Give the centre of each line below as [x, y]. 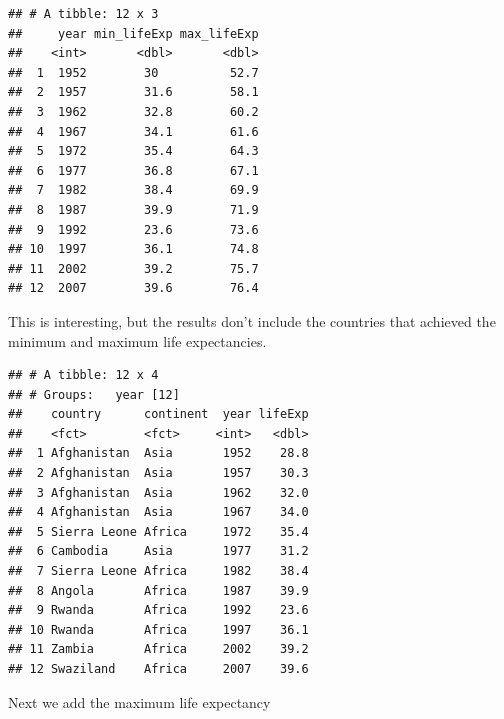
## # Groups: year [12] [94, 394]
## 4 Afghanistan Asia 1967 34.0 [158, 512]
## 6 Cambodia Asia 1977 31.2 [158, 551]
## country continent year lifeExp [158, 414]
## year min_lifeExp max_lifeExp [133, 33]
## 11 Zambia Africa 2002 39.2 [158, 649]
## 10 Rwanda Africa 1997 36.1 [158, 629]
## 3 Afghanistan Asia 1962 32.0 [158, 492]
